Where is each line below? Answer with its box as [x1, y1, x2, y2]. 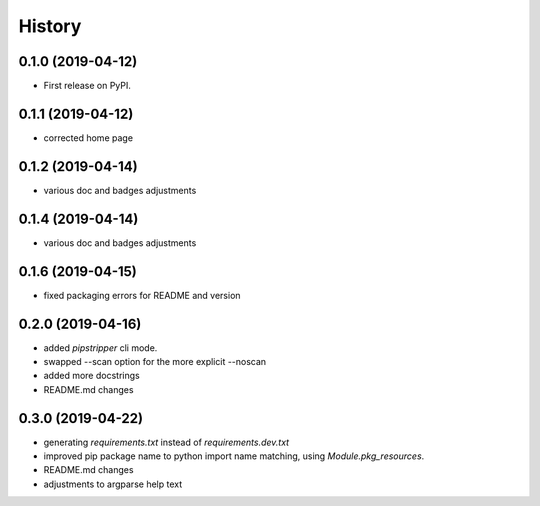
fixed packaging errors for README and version [43, 289, 241, 301]
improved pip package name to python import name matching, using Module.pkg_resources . [43, 450, 425, 462]
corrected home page [43, 131, 134, 144]
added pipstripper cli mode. [43, 341, 158, 354]
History [18, 15, 82, 37]
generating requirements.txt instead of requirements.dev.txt [43, 436, 290, 448]
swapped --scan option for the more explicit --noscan [43, 355, 267, 367]
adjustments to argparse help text [43, 478, 183, 490]
